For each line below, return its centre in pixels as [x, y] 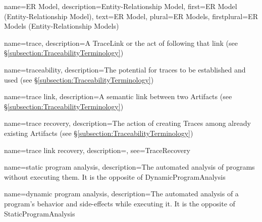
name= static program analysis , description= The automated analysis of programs [129, 167]
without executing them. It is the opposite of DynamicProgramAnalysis [115, 176]
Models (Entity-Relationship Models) [62, 26]
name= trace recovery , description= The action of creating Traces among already [127, 123]
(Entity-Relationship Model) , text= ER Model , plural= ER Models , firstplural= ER [131, 16]
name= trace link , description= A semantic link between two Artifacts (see [118, 96]
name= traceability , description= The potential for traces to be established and [125, 69]
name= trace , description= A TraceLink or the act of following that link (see [121, 43]
